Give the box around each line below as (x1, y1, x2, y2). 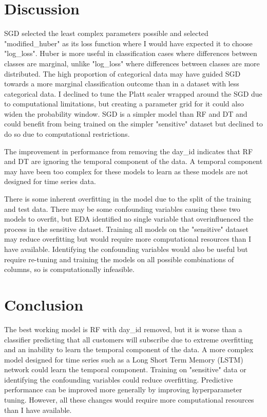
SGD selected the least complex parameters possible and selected (4, 28, 208, 39)
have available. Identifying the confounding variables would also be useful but (4, 244, 248, 254)
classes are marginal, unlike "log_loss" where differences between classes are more (4, 58, 260, 68)
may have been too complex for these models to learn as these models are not (4, 166, 249, 176)
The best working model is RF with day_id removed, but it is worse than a (4, 323, 242, 334)
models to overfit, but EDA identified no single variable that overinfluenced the (4, 213, 254, 224)
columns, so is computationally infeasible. (4, 264, 135, 275)
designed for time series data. (4, 176, 96, 187)
